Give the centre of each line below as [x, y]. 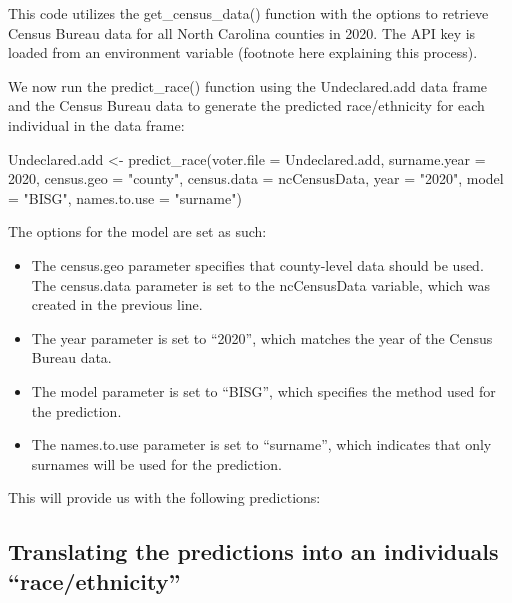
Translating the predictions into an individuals [253, 551]
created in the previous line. [117, 304]
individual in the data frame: [96, 124]
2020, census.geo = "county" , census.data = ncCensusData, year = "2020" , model [256, 178]
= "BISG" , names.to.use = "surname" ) [125, 197]
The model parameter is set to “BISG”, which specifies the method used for [263, 390]
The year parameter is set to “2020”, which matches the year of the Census [262, 337]
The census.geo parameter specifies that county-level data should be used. [257, 264]
